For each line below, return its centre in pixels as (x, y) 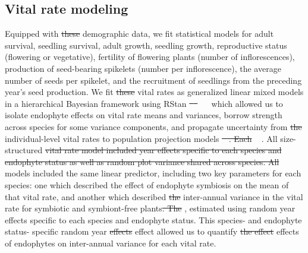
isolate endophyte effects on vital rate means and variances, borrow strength (144, 115)
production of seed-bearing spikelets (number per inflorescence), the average (143, 68)
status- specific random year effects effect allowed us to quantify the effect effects (152, 231)
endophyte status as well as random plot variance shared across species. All (142, 161)
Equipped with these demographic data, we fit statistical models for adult (139, 34)
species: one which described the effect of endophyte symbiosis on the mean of (147, 184)
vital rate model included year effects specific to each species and (163, 150)
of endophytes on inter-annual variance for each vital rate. (111, 243)
